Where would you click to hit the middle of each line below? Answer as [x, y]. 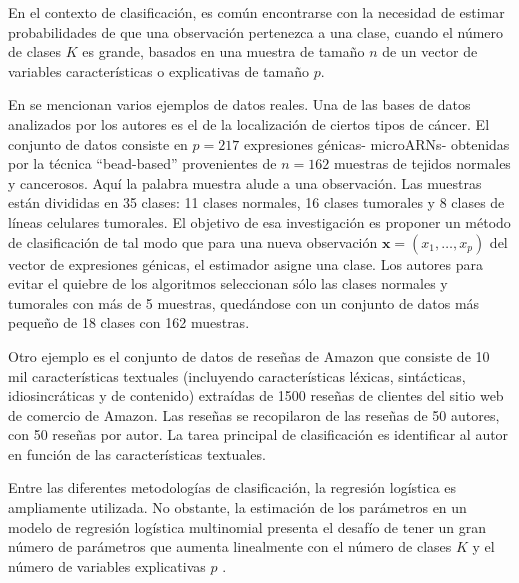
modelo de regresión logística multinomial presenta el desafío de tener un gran [247, 526]
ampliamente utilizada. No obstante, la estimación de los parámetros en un [237, 507]
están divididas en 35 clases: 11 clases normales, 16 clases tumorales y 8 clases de [256, 202]
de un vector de [430, 51]
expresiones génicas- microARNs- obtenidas [376, 143]
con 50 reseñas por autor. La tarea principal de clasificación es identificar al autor [258, 434]
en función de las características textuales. [137, 453]
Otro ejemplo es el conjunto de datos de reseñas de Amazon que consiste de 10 [249, 355]
